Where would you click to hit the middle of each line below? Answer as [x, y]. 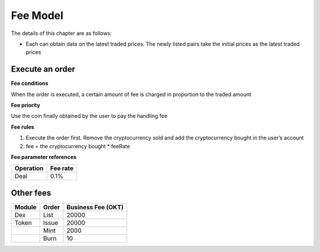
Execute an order [43, 69]
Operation [29, 168]
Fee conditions [30, 84]
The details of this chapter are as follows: [61, 33]
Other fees [31, 193]
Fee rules [23, 127]
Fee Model [37, 15]
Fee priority [26, 105]
